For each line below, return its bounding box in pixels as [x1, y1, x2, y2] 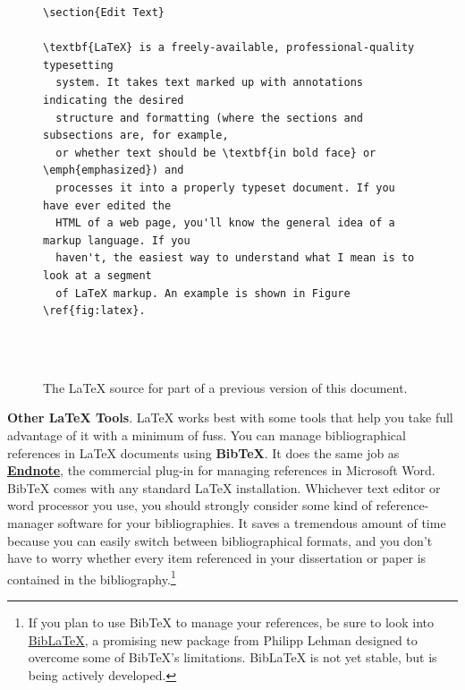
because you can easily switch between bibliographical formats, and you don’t [7, 531, 433, 549]
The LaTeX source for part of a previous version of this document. [43, 378, 408, 396]
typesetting [43, 58, 114, 72]
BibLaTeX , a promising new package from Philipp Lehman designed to [28, 630, 418, 649]
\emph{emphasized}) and [43, 164, 184, 177]
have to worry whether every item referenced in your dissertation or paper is [7, 549, 427, 567]
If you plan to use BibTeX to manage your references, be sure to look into [28, 613, 435, 632]
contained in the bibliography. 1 [7, 566, 176, 588]
